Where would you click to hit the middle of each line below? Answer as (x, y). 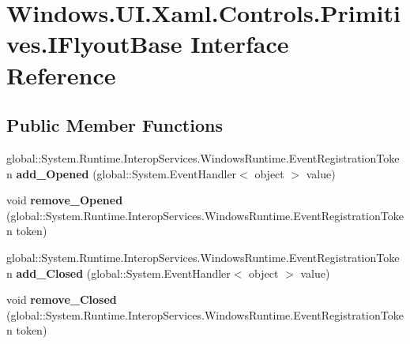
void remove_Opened (65, 200)
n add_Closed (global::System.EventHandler (118, 273)
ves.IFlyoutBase (94, 44)
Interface (240, 44)
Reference (61, 75)
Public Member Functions (115, 125)
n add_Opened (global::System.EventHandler (122, 173)
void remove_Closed (62, 299)
